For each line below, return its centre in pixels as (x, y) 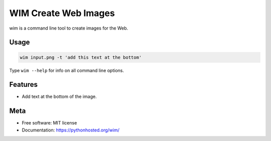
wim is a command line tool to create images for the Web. (69, 28)
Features (23, 85)
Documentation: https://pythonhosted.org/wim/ (71, 130)
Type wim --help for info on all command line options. (67, 70)
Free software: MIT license (49, 123)
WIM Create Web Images (62, 13)
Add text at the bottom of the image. (59, 97)
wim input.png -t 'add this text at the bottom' (81, 57)
